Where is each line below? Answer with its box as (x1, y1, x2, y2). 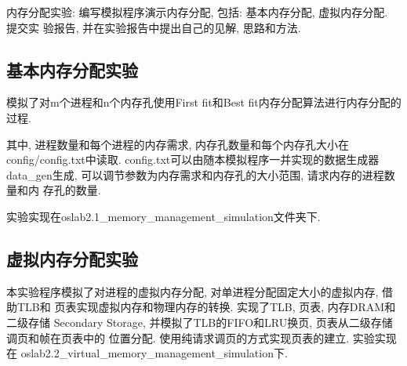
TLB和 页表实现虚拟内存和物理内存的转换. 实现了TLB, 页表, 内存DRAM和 (16, 299, 396, 315)
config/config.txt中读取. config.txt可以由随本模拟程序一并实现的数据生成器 (6, 151, 380, 168)
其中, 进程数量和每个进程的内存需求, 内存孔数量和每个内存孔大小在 (6, 136, 350, 152)
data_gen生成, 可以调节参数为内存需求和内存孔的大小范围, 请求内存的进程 (6, 166, 384, 183)
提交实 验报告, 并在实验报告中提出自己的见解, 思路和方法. (6, 19, 301, 35)
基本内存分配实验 (6, 57, 138, 82)
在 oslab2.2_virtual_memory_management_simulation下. (6, 345, 288, 361)
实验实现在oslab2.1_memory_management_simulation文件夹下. (6, 208, 321, 224)
